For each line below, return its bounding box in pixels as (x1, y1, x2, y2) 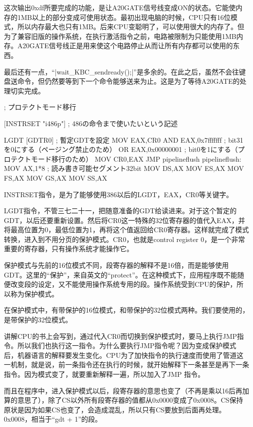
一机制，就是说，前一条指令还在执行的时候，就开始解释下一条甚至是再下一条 (4, 359, 249, 370)
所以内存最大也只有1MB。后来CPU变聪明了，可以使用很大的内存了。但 (17, 21, 244, 32)
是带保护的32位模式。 (4, 315, 72, 325)
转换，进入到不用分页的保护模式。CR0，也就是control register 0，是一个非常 (4, 234, 245, 244)
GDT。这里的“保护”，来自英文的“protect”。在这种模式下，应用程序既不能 (4, 269, 237, 279)
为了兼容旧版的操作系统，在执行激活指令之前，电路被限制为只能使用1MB (4, 31, 236, 41)
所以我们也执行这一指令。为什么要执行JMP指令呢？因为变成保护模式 (17, 340, 236, 351)
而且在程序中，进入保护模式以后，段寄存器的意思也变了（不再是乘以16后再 (4, 385, 242, 395)
